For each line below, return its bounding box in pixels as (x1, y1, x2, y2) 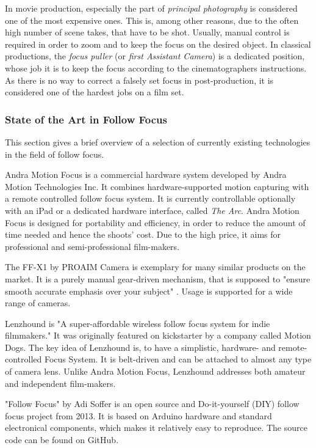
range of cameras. (5, 296, 71, 309)
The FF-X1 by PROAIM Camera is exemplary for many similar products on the (5, 260, 306, 273)
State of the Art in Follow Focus (5, 111, 167, 127)
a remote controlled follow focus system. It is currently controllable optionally (5, 192, 296, 205)
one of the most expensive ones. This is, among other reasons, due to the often (5, 13, 299, 26)
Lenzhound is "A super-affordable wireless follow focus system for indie (5, 317, 270, 329)
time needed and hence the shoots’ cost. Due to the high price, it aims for (5, 228, 281, 241)
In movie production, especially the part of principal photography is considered (5, 2, 298, 14)
